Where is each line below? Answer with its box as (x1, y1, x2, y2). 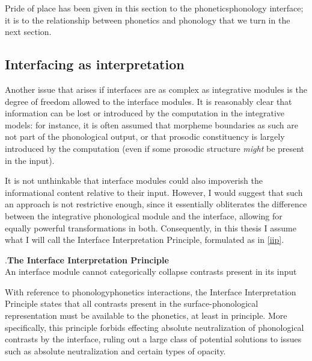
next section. (5, 25, 52, 38)
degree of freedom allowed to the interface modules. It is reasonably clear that (5, 95, 292, 107)
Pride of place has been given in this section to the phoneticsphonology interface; (5, 2, 304, 14)
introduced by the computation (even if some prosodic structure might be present (5, 142, 305, 154)
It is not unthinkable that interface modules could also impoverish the (5, 174, 263, 187)
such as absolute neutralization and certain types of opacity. (5, 344, 226, 357)
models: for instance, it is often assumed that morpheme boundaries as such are (5, 118, 299, 131)
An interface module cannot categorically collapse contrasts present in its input (5, 265, 297, 278)
